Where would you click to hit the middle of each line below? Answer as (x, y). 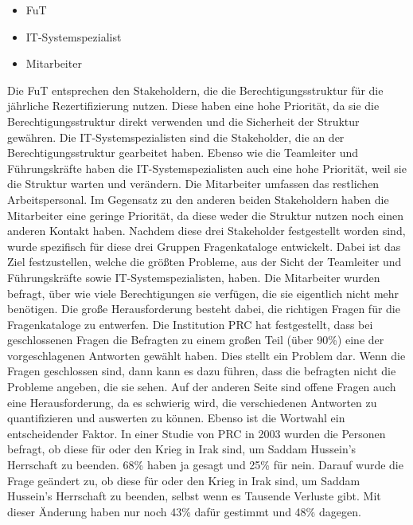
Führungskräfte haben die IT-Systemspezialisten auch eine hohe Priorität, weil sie (207, 168)
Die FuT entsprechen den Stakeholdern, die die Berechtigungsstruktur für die (195, 90)
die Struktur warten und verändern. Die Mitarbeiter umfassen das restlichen (193, 184)
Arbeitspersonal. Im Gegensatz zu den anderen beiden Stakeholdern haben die (198, 199)
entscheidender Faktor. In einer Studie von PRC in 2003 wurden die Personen (197, 433)
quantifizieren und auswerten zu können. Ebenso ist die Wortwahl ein (176, 418)
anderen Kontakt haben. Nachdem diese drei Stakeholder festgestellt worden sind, (206, 231)
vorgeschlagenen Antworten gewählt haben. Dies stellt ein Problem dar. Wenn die (206, 355)
